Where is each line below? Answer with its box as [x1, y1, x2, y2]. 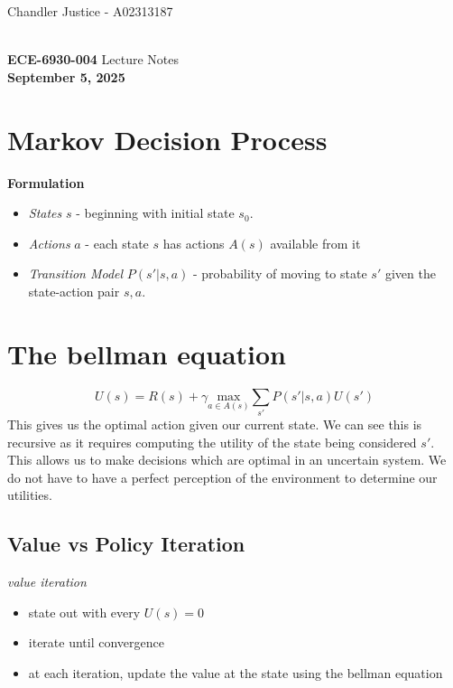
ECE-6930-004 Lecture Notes [7, 50, 180, 69]
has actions [162, 233, 225, 252]
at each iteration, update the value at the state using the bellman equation [28, 663, 443, 682]
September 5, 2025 [7, 67, 125, 86]
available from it [270, 233, 361, 252]
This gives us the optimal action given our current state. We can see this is [7, 414, 422, 433]
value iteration [7, 572, 87, 591]
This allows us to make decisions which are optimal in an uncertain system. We [7, 450, 447, 469]
